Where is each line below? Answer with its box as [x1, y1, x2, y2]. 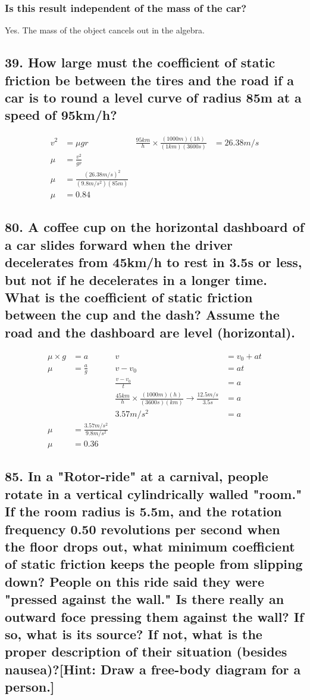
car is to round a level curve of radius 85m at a [5, 88, 302, 106]
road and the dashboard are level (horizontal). [5, 323, 295, 341]
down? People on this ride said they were [5, 572, 265, 590]
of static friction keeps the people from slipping [5, 555, 303, 573]
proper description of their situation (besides [5, 642, 287, 661]
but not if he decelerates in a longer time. [5, 270, 267, 289]
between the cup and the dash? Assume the [5, 305, 280, 324]
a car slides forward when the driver [5, 235, 233, 253]
